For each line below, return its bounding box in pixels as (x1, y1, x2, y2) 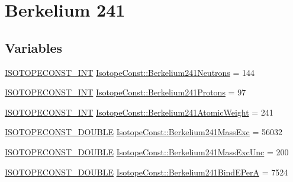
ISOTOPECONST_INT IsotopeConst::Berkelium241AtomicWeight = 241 (5, 106, 273, 118)
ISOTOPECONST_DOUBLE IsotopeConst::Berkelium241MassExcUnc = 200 (5, 145, 289, 158)
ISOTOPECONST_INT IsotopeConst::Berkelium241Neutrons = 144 (5, 66, 255, 78)
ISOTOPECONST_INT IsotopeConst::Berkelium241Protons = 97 (5, 86, 246, 98)
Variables (5, 38, 63, 56)
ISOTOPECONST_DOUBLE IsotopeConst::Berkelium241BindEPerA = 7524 (5, 165, 288, 178)
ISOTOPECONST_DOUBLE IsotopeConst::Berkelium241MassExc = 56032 (5, 126, 282, 138)
